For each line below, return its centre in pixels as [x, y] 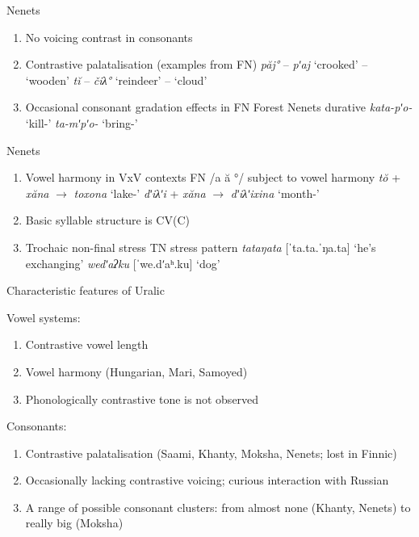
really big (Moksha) [74, 523]
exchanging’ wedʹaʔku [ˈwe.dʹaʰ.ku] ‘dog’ [123, 263]
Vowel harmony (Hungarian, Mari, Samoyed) [136, 371]
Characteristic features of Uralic [86, 290]
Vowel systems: [44, 317]
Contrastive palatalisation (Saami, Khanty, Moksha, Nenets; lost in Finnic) [211, 453]
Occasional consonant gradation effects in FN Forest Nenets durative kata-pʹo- [219, 107]
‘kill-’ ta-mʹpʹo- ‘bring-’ [82, 122]
